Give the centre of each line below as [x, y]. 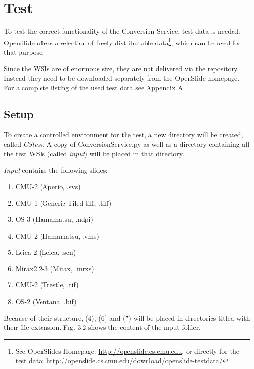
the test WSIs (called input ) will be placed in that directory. [94, 153]
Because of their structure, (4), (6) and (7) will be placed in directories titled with [127, 317]
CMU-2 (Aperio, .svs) [48, 186]
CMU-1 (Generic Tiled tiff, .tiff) [63, 203]
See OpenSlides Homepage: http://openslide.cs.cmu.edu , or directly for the [127, 351]
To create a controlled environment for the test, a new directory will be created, [124, 134]
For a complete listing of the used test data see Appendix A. [95, 87]
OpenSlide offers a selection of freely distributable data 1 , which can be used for [122, 42]
